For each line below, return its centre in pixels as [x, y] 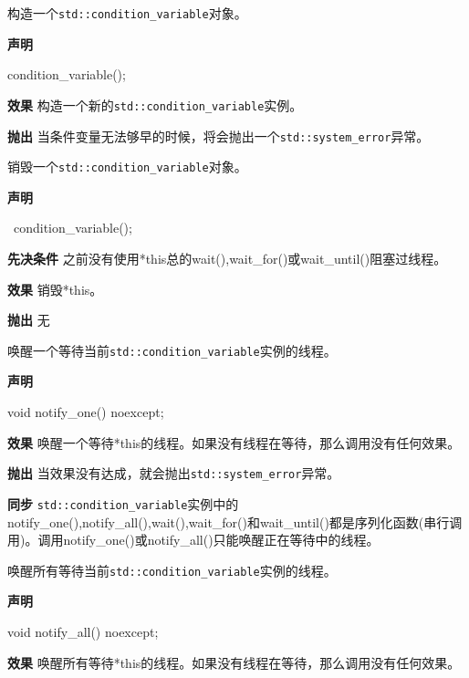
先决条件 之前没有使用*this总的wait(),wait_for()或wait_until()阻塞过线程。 [227, 258]
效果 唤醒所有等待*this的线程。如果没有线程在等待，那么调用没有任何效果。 [234, 662]
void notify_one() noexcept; [86, 412]
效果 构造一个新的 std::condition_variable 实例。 [155, 104]
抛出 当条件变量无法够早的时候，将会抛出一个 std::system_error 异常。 [219, 136]
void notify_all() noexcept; [83, 631]
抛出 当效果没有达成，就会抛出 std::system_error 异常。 [174, 473]
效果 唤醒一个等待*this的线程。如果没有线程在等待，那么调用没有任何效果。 [234, 442]
